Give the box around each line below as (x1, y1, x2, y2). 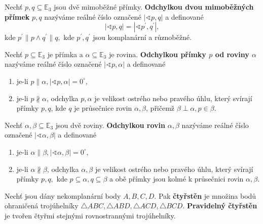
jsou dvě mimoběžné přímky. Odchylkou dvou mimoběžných (54, 2, 254, 12)
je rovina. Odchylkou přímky (108, 49, 206, 59)
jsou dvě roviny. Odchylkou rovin (55, 119, 165, 130)
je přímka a (47, 49, 83, 59)
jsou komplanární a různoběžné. (93, 32, 192, 42)
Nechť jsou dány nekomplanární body (5, 190, 121, 201)
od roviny (215, 49, 249, 59)
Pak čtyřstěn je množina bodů (158, 190, 256, 201)
